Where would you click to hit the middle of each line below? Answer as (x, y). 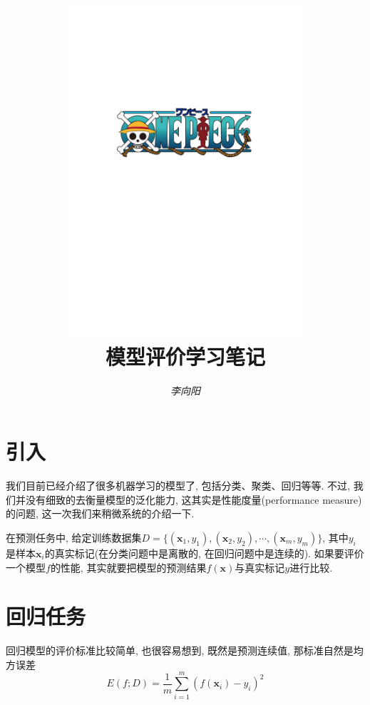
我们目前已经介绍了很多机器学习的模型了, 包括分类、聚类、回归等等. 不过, (178, 486)
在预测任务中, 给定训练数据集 (74, 537)
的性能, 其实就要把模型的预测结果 (128, 567)
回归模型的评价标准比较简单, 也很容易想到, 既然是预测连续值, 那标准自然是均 (185, 650)
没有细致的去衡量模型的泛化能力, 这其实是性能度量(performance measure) (194, 499)
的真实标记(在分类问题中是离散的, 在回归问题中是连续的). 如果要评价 (204, 553)
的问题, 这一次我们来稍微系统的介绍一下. (100, 513)
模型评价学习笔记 (185, 356)
